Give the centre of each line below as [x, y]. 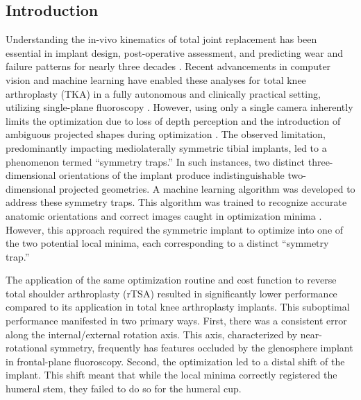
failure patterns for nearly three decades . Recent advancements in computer [168, 66]
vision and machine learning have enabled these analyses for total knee [156, 79]
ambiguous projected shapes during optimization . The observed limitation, [166, 134]
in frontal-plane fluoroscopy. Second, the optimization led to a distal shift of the [175, 361]
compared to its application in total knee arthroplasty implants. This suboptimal [178, 307]
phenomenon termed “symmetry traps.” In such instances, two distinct [156, 161]
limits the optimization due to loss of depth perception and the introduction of [173, 120]
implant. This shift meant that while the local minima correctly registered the [171, 375]
